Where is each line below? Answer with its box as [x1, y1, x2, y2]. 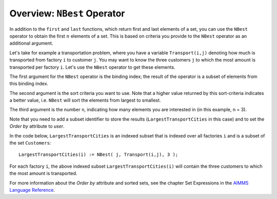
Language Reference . [9, 187, 55, 193]
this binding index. [9, 81, 49, 87]
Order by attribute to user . [9, 123, 65, 129]
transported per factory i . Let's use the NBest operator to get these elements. [9, 64, 175, 70]
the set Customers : [9, 140, 51, 146]
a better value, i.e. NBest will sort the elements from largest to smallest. [9, 97, 161, 104]
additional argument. [9, 40, 53, 46]
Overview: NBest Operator [9, 8, 125, 19]
